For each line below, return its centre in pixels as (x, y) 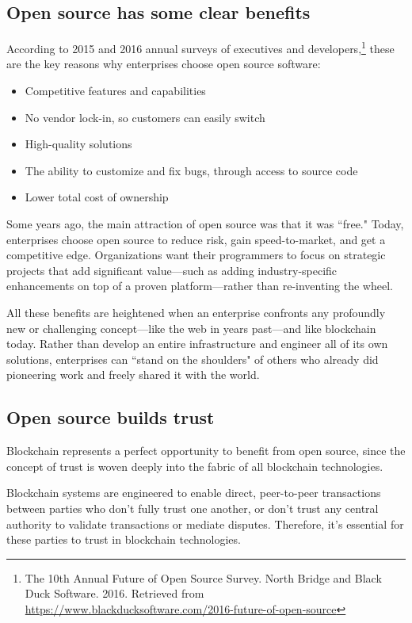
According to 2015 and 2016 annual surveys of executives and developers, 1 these (200, 47)
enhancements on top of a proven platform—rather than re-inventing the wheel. (200, 286)
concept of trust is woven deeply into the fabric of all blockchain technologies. (195, 466)
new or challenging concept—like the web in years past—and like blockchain (191, 328)
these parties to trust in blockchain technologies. (124, 539)
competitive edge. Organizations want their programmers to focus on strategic (196, 255)
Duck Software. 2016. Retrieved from (114, 593)
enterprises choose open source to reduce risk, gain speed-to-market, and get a (196, 239)
